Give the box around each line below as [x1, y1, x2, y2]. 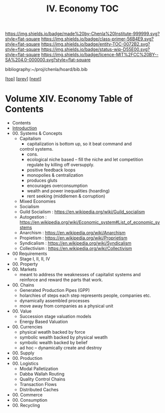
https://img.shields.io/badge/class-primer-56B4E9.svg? [41, 36, 154, 42]
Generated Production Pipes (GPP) [19, 287, 90, 293]
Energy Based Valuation [19, 318, 68, 325]
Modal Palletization [19, 366, 58, 372]
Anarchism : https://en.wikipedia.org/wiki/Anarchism [19, 230, 126, 236]
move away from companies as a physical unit [19, 303, 113, 309]
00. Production [12, 355, 43, 361]
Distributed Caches [19, 387, 59, 393]
